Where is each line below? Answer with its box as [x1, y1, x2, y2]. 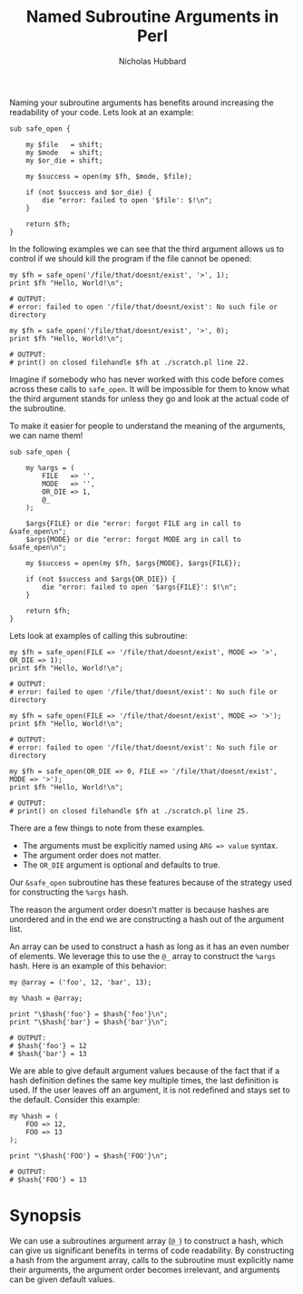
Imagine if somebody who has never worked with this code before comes [9, 374, 284, 385]
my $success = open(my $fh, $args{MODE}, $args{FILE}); [25, 558, 242, 568]
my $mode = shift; [25, 148, 103, 157]
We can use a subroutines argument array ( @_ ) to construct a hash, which [9, 1235, 284, 1246]
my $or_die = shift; [25, 156, 103, 165]
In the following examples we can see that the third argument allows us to [9, 243, 284, 254]
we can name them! [9, 429, 83, 441]
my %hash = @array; [9, 994, 83, 1003]
